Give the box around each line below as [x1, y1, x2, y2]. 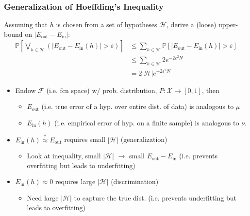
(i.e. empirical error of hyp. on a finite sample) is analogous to [54, 117, 239, 127]
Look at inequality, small [27, 151, 101, 161]
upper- [218, 19, 238, 30]
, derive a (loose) [167, 19, 217, 30]
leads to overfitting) [27, 202, 85, 212]
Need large [27, 192, 59, 202]
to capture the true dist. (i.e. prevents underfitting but [74, 192, 237, 202]
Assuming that [4, 19, 48, 30]
